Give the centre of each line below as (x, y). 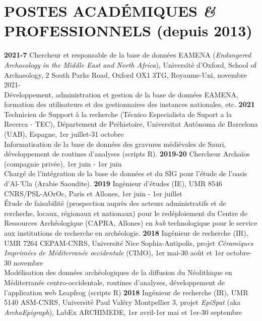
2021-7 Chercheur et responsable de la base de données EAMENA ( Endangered (128, 55)
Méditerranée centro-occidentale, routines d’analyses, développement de (114, 282)
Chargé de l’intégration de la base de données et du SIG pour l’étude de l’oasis (126, 173)
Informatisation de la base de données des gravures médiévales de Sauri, (115, 144)
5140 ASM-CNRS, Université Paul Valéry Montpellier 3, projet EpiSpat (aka (122, 302)
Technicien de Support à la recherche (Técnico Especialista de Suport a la (118, 114)
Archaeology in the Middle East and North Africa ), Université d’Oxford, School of (130, 64)
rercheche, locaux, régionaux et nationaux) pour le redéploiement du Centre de (126, 213)
